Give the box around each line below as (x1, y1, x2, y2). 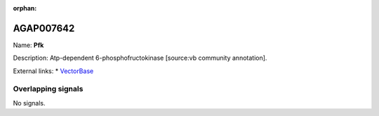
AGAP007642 (13, 22, 75, 34)
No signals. (13, 98, 46, 107)
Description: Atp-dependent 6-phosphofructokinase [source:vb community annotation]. (13, 53, 267, 63)
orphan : (13, 4, 37, 12)
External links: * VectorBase (13, 67, 94, 75)
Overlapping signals (13, 84, 84, 94)
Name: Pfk (13, 41, 44, 49)
